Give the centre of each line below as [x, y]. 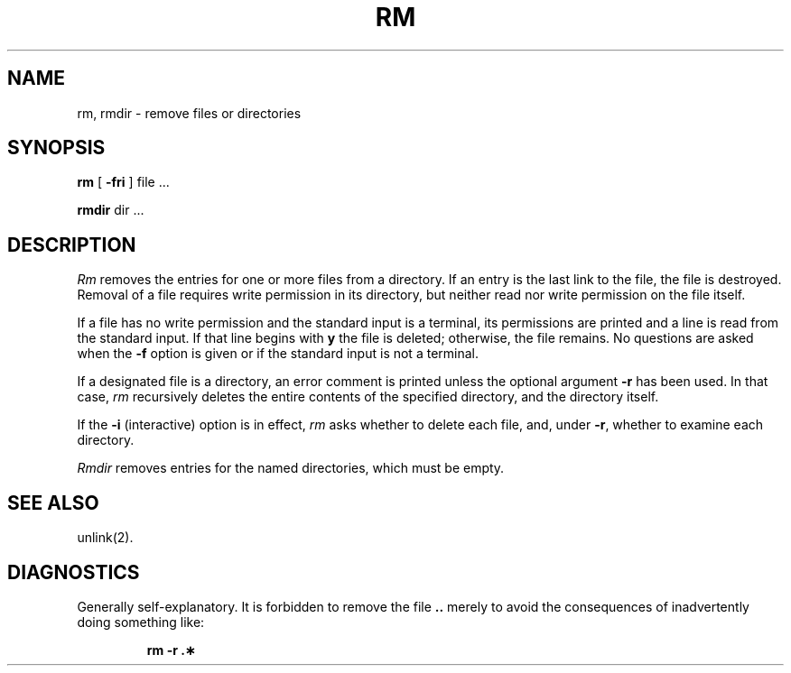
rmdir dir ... [111, 210]
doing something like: [141, 622]
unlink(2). [105, 538]
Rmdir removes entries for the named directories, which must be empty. [291, 468]
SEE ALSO [53, 502]
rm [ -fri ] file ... [123, 182]
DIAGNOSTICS [74, 572]
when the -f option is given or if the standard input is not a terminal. [278, 354]
